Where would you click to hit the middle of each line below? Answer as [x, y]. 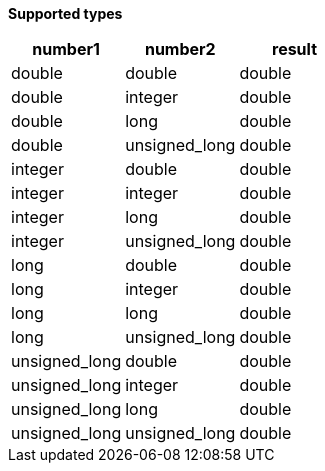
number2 [180, 49]
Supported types [65, 13]
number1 [66, 49]
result [295, 49]
